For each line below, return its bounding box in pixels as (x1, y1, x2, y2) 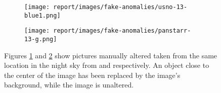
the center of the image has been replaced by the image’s (4, 69, 181, 80)
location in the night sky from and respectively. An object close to (4, 60, 209, 70)
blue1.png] (24, 12, 61, 19)
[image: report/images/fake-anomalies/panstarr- (24, 27, 191, 35)
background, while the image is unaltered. (4, 79, 134, 90)
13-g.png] (24, 35, 57, 43)
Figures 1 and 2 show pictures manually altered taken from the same (4, 50, 217, 60)
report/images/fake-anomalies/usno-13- (53, 4, 188, 11)
